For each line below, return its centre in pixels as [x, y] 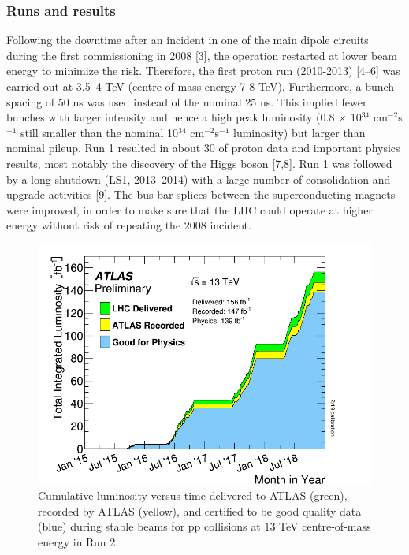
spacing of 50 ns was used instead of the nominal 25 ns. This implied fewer [187, 101]
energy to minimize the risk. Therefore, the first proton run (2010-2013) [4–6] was [203, 71]
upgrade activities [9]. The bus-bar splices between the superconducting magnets [201, 194]
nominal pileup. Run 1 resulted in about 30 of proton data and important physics [203, 148]
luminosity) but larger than [299, 132]
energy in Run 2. [78, 541]
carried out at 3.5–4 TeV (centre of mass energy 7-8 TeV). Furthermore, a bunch [201, 86]
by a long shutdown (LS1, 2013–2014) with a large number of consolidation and [199, 179]
